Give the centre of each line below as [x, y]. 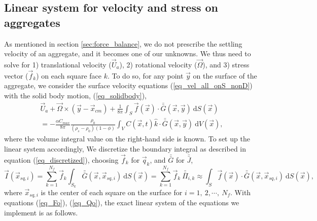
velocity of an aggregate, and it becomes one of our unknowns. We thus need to [128, 53]
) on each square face [69, 75]
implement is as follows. [41, 213]
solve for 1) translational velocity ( [58, 64]
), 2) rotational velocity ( [158, 64]
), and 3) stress [226, 64]
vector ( [16, 75]
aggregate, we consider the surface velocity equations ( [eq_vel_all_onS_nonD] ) [128, 85]
